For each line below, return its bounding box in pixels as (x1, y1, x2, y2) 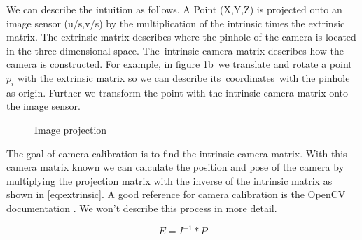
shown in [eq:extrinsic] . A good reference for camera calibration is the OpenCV (6, 187, 346, 202)
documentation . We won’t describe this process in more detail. (6, 200, 277, 215)
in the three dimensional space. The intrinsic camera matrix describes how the (6, 43, 344, 57)
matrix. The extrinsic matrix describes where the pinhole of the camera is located (6, 29, 356, 44)
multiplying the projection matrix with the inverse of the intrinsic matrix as (6, 173, 333, 188)
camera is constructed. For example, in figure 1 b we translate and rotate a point (6, 57, 352, 71)
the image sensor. (6, 99, 81, 113)
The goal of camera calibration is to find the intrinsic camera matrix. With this (6, 146, 347, 160)
